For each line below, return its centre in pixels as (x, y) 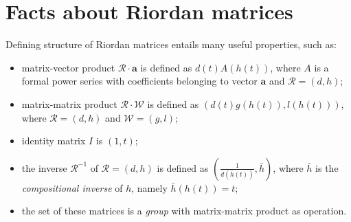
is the (327, 167)
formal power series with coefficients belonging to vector (139, 81)
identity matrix (54, 141)
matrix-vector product (68, 67)
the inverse (44, 167)
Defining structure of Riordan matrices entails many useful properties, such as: (171, 44)
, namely (149, 187)
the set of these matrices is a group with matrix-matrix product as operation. (184, 211)
